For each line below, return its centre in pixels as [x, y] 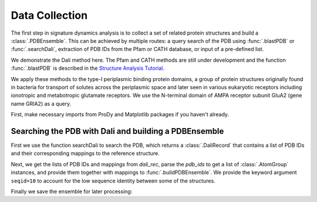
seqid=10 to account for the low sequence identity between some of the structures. [113, 181]
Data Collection [49, 15]
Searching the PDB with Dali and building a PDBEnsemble [117, 131]
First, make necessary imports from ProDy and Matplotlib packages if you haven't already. [120, 115]
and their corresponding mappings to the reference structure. [85, 153]
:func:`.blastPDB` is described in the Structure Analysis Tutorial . [87, 68]
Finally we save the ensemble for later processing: [72, 191]
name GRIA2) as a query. [41, 103]
